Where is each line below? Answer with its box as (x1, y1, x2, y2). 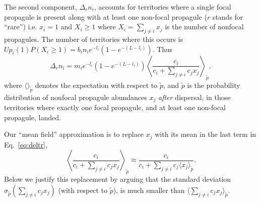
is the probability (187, 79, 240, 90)
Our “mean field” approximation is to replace (4, 129, 144, 139)
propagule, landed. (4, 112, 61, 122)
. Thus (152, 43, 173, 54)
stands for (212, 11, 243, 22)
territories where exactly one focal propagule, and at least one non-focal (4, 102, 226, 113)
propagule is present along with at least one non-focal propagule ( (4, 11, 207, 22)
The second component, (4, 2, 77, 12)
